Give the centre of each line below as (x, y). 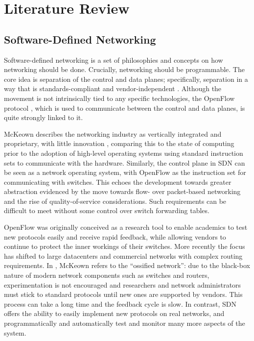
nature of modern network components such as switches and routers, (107, 275)
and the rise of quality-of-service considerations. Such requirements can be (115, 201)
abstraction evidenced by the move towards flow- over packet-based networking (122, 191)
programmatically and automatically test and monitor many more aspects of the (125, 323)
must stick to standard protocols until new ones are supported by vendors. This (123, 294)
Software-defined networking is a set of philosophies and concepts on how (114, 60)
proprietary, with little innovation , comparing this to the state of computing (119, 143)
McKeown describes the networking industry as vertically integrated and (113, 134)
